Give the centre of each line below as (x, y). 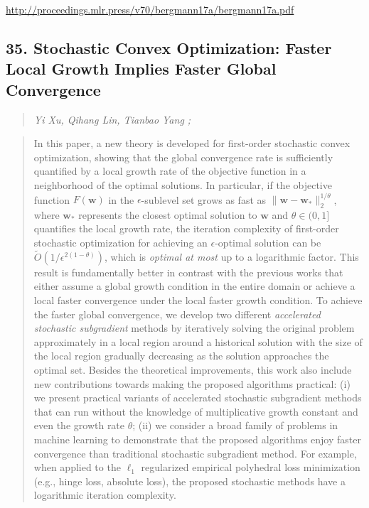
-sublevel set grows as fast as (204, 199)
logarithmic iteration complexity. (105, 495)
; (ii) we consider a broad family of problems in (235, 425)
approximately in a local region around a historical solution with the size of (198, 341)
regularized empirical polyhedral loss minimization (251, 467)
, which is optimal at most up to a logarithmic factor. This (232, 256)
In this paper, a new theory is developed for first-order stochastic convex (192, 143)
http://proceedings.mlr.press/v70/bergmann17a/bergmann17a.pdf (150, 9)
